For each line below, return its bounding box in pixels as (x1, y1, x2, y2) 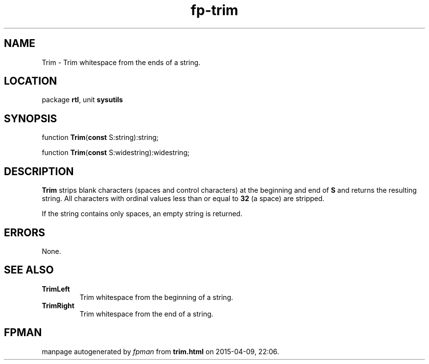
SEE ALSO (4, 264, 54, 276)
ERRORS (4, 226, 46, 239)
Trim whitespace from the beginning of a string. (79, 293, 234, 301)
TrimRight (42, 301, 74, 310)
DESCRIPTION (4, 165, 74, 178)
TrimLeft (42, 284, 70, 293)
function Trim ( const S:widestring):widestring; (42, 148, 190, 157)
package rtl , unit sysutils (42, 95, 123, 104)
